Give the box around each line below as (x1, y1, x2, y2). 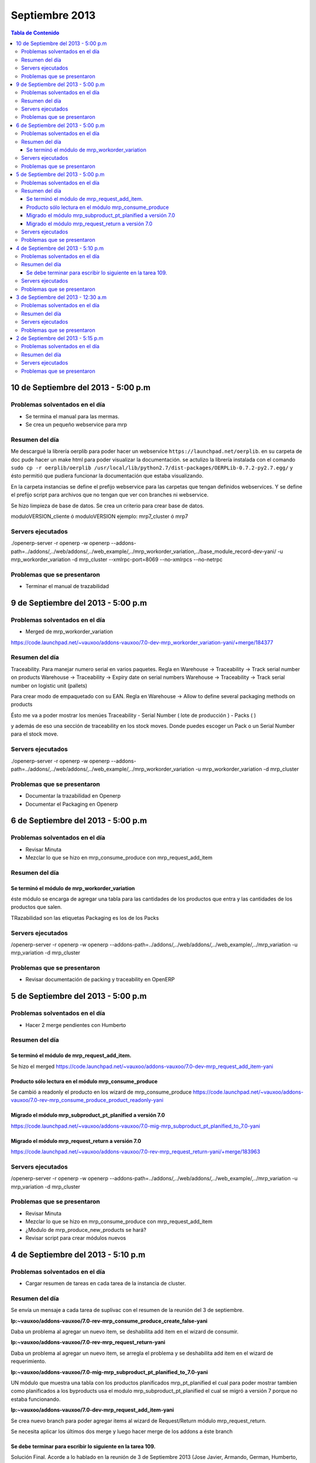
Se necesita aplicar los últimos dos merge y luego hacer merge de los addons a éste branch (11, 1428, 233, 1435)
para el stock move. (11, 730, 59, 737)
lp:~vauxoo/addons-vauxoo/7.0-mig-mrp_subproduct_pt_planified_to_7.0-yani (11, 1368, 208, 1375)
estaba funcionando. (11, 1396, 61, 1403)
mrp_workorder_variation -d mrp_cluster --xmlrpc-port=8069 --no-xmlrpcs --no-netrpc (11, 556, 223, 563)
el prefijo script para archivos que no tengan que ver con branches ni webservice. (11, 492, 209, 499)
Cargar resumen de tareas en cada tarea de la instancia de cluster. (25, 1280, 187, 1287)
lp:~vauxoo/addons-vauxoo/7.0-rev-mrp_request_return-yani (11, 1339, 166, 1346)
